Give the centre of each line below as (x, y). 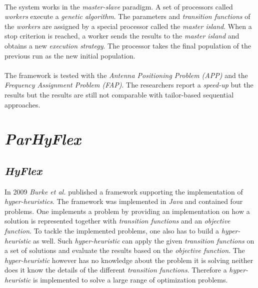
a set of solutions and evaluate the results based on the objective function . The (125, 250)
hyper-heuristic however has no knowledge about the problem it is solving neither (129, 260)
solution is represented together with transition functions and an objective (117, 221)
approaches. (22, 104)
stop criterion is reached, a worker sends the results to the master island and (122, 36)
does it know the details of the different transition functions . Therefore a (116, 270)
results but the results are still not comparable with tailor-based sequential (119, 94)
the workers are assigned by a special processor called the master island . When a (128, 26)
